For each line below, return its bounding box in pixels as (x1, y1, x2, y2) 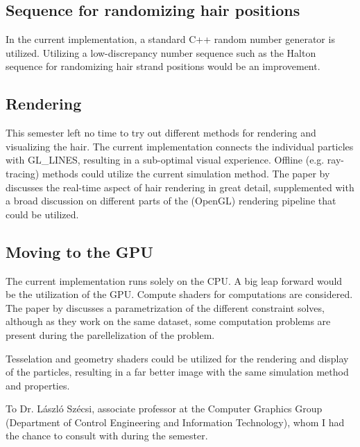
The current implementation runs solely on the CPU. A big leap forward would (6, 273, 343, 288)
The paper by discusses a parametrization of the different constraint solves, (6, 300, 325, 315)
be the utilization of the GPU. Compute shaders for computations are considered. (6, 287, 353, 301)
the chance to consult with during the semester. (6, 428, 208, 443)
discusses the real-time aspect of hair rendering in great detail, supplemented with (6, 179, 354, 194)
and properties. (6, 378, 70, 392)
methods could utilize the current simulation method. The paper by (42, 166, 330, 180)
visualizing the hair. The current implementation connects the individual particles (6, 139, 354, 153)
